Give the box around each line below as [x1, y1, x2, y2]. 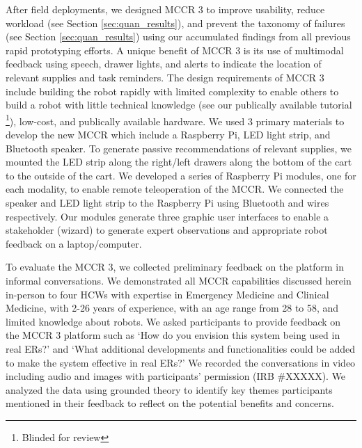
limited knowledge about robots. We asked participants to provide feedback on [6, 314, 341, 328]
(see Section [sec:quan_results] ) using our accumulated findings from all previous [6, 29, 351, 44]
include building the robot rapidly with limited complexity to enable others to [6, 83, 339, 98]
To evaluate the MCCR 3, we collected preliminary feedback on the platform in [6, 259, 345, 274]
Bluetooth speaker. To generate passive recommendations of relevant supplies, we [6, 141, 352, 155]
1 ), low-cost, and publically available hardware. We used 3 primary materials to [6, 111, 345, 128]
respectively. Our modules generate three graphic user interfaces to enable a [6, 209, 329, 223]
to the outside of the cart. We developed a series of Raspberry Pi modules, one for [6, 168, 356, 182]
